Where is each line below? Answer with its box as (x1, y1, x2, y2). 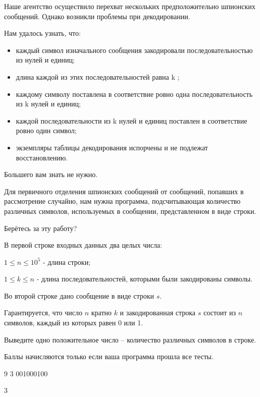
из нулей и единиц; (16, 54, 75, 65)
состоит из (203, 307, 236, 318)
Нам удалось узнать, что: (4, 28, 81, 38)
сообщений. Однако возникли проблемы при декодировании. (4, 11, 190, 21)
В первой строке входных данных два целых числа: (4, 240, 162, 250)
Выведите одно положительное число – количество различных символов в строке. (4, 334, 256, 345)
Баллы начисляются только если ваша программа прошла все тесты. (4, 351, 214, 362)
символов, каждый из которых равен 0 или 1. (4, 317, 143, 328)
